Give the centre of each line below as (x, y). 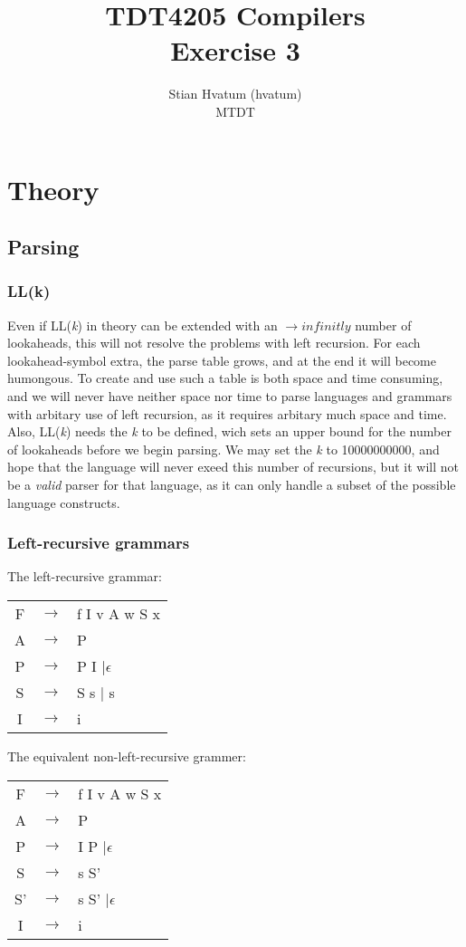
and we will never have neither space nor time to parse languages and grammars (230, 396)
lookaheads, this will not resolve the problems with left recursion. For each (214, 343)
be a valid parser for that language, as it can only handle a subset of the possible (232, 485)
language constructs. (64, 502)
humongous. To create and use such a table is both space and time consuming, (225, 378)
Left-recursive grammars (99, 543)
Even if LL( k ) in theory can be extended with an (143, 325)
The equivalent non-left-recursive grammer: (127, 756)
